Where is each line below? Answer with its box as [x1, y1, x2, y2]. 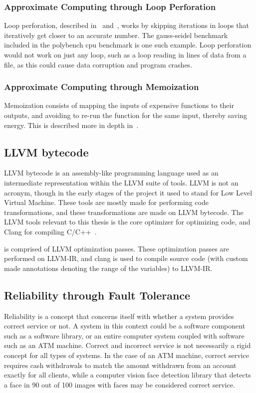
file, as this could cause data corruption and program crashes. [4, 59, 193, 69]
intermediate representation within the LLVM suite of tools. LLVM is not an [4, 177, 239, 187]
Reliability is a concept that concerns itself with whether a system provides [4, 310, 234, 321]
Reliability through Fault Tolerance [4, 287, 191, 302]
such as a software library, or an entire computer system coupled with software [4, 330, 245, 340]
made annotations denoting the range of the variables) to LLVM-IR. [4, 262, 213, 273]
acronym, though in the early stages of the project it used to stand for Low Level [4, 187, 253, 197]
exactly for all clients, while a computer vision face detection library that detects [4, 369, 251, 380]
